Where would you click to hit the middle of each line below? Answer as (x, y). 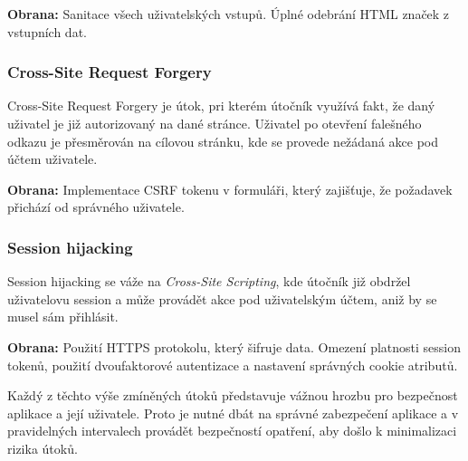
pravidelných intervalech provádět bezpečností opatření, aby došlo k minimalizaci (232, 431)
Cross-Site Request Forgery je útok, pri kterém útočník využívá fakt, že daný (221, 106)
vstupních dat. (47, 31)
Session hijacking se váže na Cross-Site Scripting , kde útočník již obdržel (209, 281)
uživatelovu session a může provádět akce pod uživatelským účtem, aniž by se (222, 298)
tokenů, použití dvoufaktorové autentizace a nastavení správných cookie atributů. (233, 365)
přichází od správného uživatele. (96, 207)
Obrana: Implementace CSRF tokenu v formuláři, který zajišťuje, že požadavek (230, 189)
